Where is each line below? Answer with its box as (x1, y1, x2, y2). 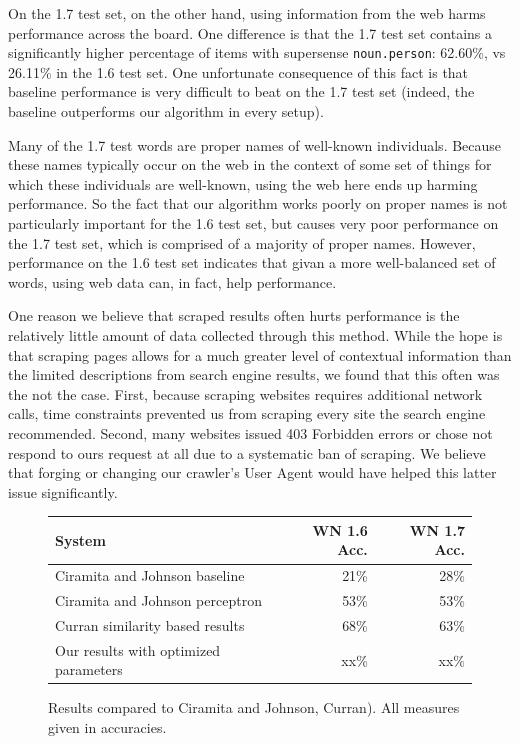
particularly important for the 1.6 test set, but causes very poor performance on (8, 213, 499, 233)
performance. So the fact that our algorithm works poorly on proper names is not (8, 193, 508, 214)
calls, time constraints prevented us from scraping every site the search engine (8, 403, 486, 424)
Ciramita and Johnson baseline (55, 565, 245, 586)
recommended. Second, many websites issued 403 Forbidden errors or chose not (8, 422, 493, 443)
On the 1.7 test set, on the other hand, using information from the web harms (8, 3, 486, 23)
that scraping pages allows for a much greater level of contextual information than (8, 344, 512, 365)
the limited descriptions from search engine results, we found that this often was (8, 364, 500, 385)
